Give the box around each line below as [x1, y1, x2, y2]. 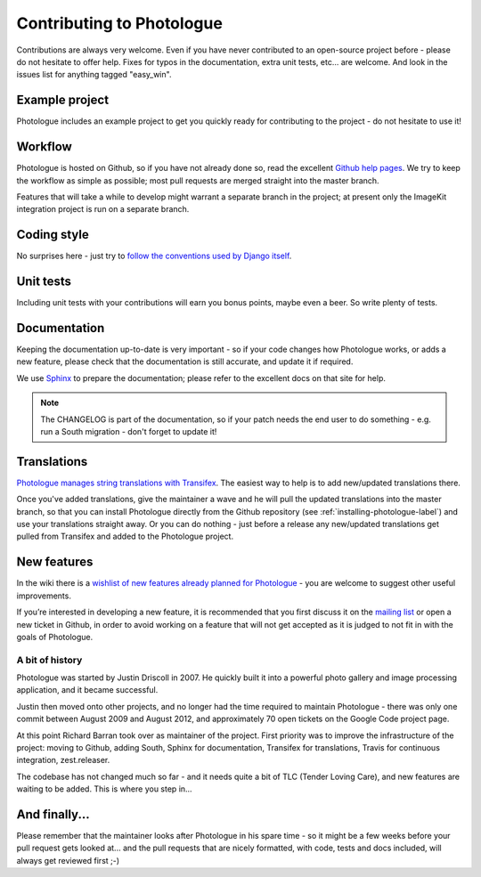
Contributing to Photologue [16, 13, 223, 33]
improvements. [16, 590, 71, 601]
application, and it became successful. [16, 685, 159, 695]
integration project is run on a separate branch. [16, 204, 190, 215]
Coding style [16, 227, 89, 242]
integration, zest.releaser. [16, 755, 110, 766]
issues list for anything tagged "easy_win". [16, 69, 172, 80]
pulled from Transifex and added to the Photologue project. [16, 531, 234, 542]
